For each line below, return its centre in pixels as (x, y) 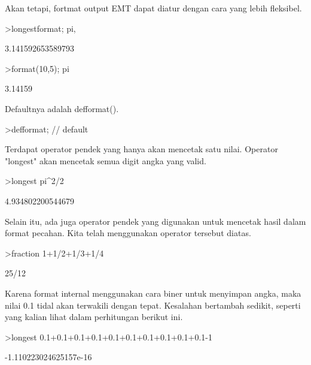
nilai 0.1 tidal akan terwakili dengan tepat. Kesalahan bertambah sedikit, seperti (153, 305)
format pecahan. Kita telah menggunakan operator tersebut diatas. (128, 233)
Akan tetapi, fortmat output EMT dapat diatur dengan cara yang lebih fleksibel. (153, 8)
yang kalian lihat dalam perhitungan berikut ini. (94, 317)
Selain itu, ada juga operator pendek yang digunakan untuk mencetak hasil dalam (155, 221)
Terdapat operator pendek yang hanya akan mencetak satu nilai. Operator (141, 149)
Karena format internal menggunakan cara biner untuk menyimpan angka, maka (153, 293)
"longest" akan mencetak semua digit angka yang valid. (106, 160)
